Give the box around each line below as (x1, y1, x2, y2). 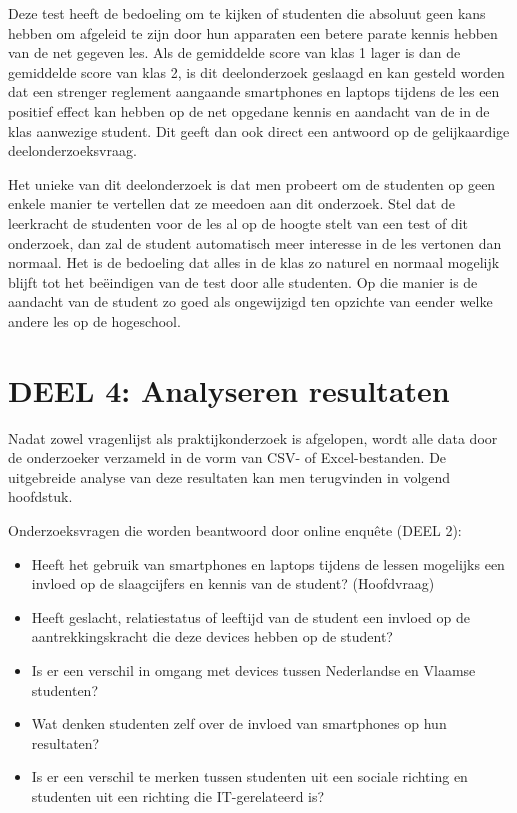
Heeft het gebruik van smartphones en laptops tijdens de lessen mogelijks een (31, 553, 505, 574)
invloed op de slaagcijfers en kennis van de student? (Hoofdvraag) (31, 573, 435, 594)
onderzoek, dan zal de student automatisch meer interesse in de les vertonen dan (8, 232, 502, 253)
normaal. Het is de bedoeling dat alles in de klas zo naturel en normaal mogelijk (8, 252, 500, 273)
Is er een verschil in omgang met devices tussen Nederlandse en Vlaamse (31, 659, 476, 680)
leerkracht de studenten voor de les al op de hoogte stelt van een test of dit (8, 212, 469, 233)
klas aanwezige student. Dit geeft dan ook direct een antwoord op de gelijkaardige (8, 120, 510, 141)
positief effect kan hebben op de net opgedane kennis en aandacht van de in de (8, 100, 490, 121)
